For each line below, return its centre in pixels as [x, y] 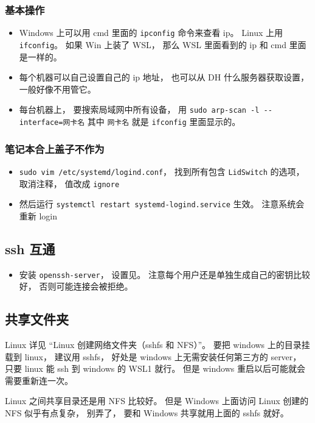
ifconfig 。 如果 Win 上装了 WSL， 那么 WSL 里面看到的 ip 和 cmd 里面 [163, 44]
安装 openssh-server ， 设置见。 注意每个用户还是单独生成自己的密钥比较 [165, 274]
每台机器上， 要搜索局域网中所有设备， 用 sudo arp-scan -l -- [146, 109]
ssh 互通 [30, 248]
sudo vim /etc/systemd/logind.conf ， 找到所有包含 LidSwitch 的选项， [162, 171]
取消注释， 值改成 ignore [69, 183]
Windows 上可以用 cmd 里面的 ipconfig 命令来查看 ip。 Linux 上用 [151, 33]
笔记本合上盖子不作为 [55, 148]
